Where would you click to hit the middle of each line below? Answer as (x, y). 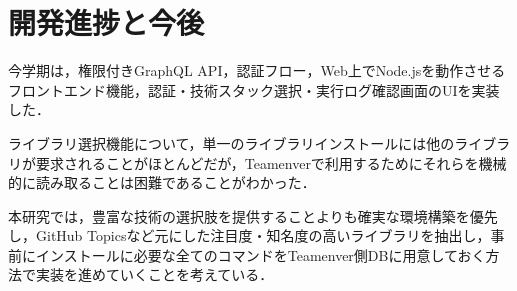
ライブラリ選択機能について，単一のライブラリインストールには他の (231, 142)
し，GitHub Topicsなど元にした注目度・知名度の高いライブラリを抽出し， (249, 235)
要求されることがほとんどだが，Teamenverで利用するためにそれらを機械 (271, 162)
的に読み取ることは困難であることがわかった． (162, 182)
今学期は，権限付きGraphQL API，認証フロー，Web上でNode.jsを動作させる (257, 70)
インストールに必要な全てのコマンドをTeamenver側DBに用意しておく (260, 254)
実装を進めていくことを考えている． (154, 274)
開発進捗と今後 (106, 22)
